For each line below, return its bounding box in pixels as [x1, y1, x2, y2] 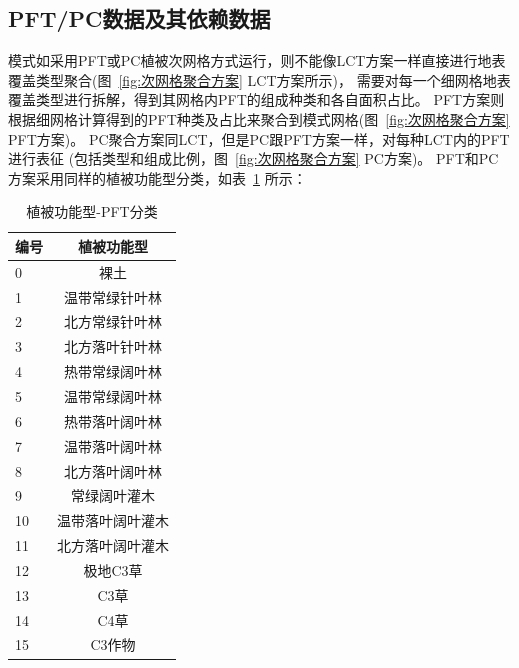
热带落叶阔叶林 [64, 410, 162, 431]
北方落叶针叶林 [64, 336, 162, 357]
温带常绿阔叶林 [64, 386, 162, 407]
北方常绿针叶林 [64, 311, 162, 332]
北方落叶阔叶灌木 [57, 535, 169, 556]
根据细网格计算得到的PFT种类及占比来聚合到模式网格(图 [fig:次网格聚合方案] [8, 108, 510, 129]
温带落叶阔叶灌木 [57, 510, 169, 531]
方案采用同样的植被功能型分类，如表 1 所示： [8, 167, 307, 188]
